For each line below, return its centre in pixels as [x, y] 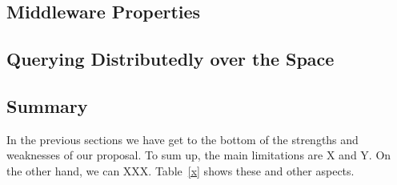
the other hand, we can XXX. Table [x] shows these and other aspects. [180, 170]
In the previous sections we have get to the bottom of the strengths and [182, 139]
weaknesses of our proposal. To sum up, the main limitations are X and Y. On [199, 155]
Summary [47, 105]
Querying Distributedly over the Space [170, 59]
